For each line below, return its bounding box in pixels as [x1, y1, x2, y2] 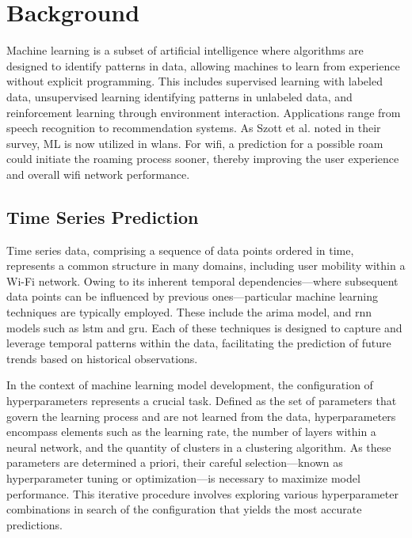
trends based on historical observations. [6, 350, 198, 366]
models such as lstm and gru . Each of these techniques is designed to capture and [6, 319, 402, 335]
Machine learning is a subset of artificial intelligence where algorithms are [6, 42, 364, 59]
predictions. [6, 516, 63, 532]
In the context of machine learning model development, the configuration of [6, 377, 373, 393]
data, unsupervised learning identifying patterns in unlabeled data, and [6, 88, 353, 104]
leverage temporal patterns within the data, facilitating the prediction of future [6, 335, 391, 351]
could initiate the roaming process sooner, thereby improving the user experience [6, 150, 399, 167]
